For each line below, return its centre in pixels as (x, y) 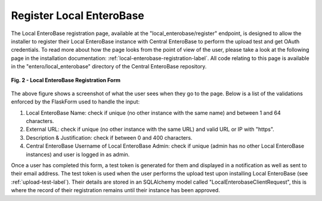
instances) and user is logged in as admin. (78, 154)
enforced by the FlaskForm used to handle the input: (75, 102)
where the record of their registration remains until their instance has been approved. (115, 190)
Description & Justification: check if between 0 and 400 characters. (109, 137)
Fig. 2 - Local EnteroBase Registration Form (66, 80)
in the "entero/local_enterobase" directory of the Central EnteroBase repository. (109, 67)
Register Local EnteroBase (78, 15)
